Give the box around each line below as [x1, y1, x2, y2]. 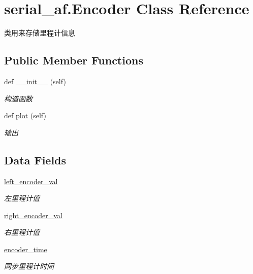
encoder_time [4, 244, 47, 254]
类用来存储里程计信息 [4, 27, 75, 38]
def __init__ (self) [4, 76, 66, 86]
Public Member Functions [4, 52, 143, 68]
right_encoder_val [4, 210, 62, 220]
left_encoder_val [4, 176, 58, 186]
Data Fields [4, 152, 67, 167]
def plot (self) [4, 110, 46, 121]
